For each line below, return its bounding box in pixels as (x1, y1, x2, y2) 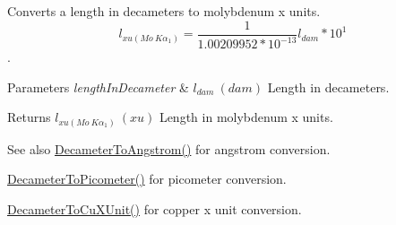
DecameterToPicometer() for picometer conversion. (7, 169, 287, 188)
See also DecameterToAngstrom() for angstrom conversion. (7, 139, 331, 158)
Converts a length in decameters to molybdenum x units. (7, 2, 321, 20)
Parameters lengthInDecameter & (7, 77, 189, 96)
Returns (7, 108, 51, 126)
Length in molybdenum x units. (159, 108, 333, 126)
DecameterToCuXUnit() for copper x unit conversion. (7, 199, 302, 218)
